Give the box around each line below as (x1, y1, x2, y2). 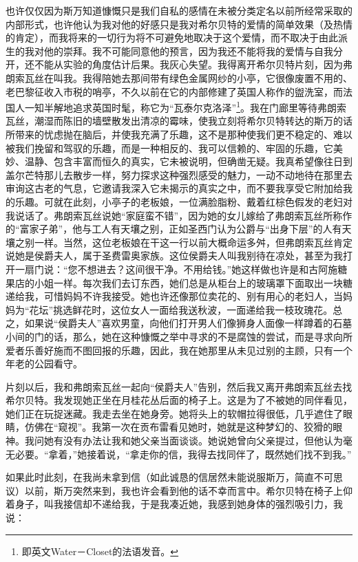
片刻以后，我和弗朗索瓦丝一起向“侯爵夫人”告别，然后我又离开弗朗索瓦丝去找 (6, 379, 352, 393)
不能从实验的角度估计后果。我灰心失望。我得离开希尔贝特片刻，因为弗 (34, 57, 352, 72)
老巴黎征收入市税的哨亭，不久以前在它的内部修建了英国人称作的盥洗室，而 (6, 84, 343, 98)
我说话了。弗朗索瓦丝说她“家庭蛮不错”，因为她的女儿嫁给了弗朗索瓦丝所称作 (6, 208, 352, 222)
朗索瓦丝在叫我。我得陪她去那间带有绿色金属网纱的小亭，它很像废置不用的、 (6, 70, 352, 85)
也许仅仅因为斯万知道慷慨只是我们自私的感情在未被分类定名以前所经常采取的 (6, 3, 352, 17)
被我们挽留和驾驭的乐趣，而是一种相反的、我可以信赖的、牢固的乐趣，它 (6, 140, 333, 155)
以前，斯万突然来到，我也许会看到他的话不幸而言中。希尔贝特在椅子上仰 (24, 483, 352, 497)
